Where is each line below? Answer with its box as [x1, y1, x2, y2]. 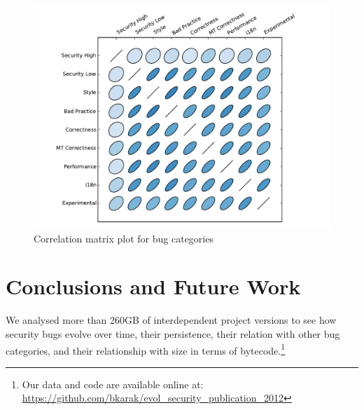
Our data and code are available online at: [22, 376, 204, 391]
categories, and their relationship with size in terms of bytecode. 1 [6, 341, 286, 357]
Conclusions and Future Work [6, 272, 301, 301]
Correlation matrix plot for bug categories [34, 231, 213, 245]
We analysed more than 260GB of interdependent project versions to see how [6, 313, 337, 327]
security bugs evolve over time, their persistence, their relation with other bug [6, 326, 340, 341]
